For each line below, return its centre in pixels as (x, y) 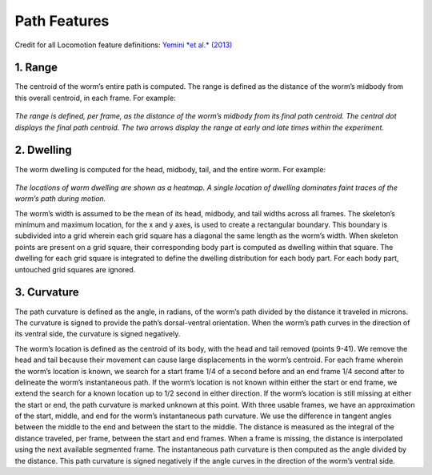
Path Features (62, 21)
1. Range (36, 68)
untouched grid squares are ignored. (75, 269)
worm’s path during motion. (60, 199)
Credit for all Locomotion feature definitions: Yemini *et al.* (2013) (124, 45)
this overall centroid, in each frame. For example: (95, 98)
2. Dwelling (43, 150)
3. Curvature (47, 292)
